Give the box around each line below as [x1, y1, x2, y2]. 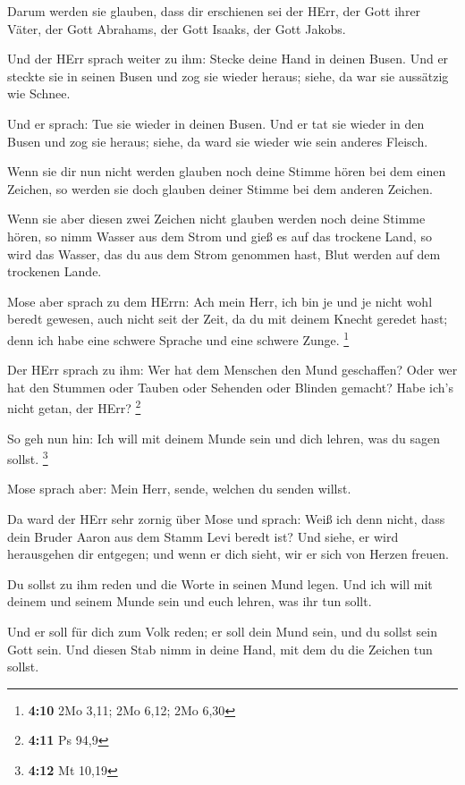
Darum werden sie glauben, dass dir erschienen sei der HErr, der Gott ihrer [7, 2, 421, 20]
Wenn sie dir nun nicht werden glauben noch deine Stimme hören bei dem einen [7, 162, 446, 181]
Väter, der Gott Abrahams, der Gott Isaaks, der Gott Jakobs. [7, 19, 346, 38]
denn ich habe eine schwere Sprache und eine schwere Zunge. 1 [7, 327, 350, 349]
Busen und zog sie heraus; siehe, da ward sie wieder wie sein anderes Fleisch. [7, 131, 428, 150]
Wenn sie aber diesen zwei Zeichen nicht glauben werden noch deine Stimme [7, 209, 426, 228]
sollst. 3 [7, 447, 48, 468]
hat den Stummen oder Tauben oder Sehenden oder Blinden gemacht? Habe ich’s [7, 377, 453, 396]
